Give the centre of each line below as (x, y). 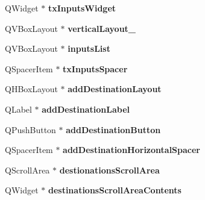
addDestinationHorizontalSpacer (131, 150)
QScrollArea (27, 170)
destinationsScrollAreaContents (115, 190)
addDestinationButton (113, 129)
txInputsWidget (82, 8)
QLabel (18, 109)
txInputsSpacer (95, 68)
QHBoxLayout (31, 89)
